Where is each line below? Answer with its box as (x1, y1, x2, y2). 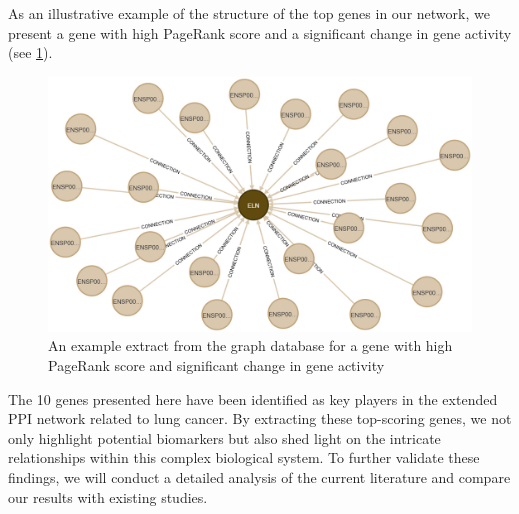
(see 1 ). (8, 42, 53, 63)
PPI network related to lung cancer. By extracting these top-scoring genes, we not (8, 408, 512, 429)
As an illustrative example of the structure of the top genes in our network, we (8, 3, 490, 23)
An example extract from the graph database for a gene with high (48, 335, 453, 356)
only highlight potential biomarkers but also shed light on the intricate (8, 427, 441, 448)
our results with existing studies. (8, 486, 208, 507)
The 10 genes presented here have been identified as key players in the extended (8, 388, 498, 409)
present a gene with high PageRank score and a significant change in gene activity (8, 22, 512, 43)
